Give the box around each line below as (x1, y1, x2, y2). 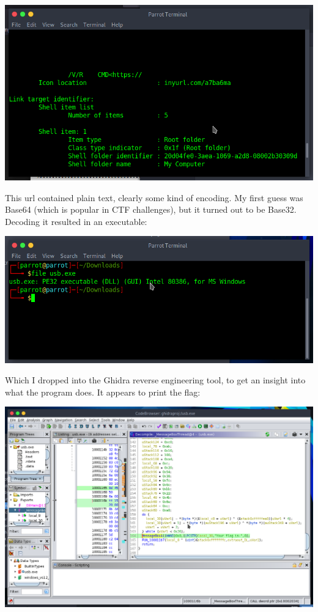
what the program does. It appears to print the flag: (5, 385, 201, 398)
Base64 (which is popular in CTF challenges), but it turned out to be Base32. (5, 203, 297, 216)
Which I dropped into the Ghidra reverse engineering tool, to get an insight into (5, 374, 306, 386)
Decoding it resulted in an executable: (5, 215, 147, 227)
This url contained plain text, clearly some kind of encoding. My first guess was (5, 191, 303, 204)
